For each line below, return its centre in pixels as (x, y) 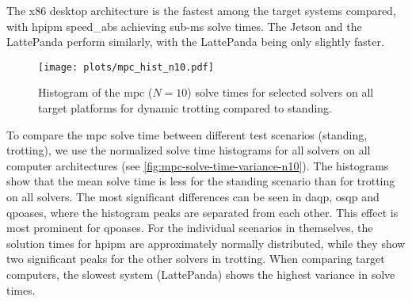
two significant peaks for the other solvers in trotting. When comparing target (196, 259)
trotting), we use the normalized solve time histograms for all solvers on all (189, 150)
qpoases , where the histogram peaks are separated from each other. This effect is (202, 212)
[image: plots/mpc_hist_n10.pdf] (126, 67)
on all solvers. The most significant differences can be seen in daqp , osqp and (193, 196)
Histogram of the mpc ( (95, 92)
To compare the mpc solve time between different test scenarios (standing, (187, 134)
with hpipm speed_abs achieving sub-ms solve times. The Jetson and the (184, 26)
